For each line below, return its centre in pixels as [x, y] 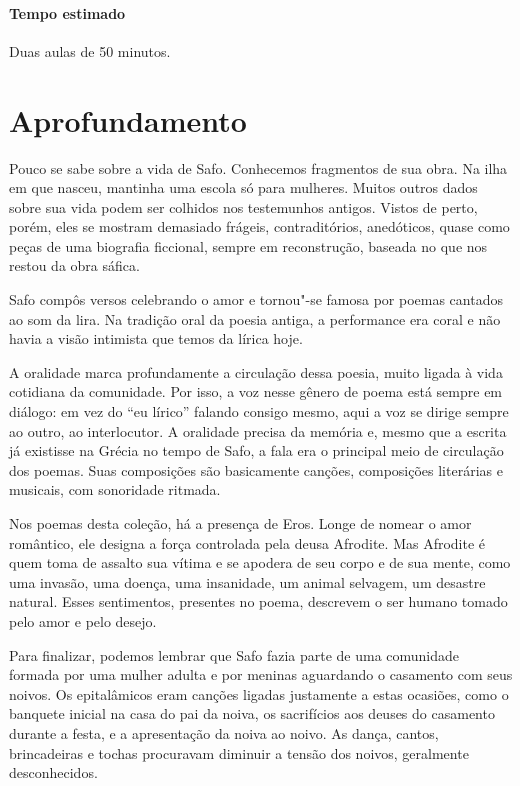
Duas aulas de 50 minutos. [90, 50]
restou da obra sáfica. [74, 265]
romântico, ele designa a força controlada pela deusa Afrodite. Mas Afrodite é [247, 542]
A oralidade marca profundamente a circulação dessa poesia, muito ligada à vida [256, 371]
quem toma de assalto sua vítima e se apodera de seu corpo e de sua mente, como [260, 562]
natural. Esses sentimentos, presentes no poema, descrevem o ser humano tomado [258, 601]
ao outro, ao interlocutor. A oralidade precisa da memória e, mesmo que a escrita [258, 430]
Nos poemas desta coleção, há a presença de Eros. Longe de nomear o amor [240, 523]
